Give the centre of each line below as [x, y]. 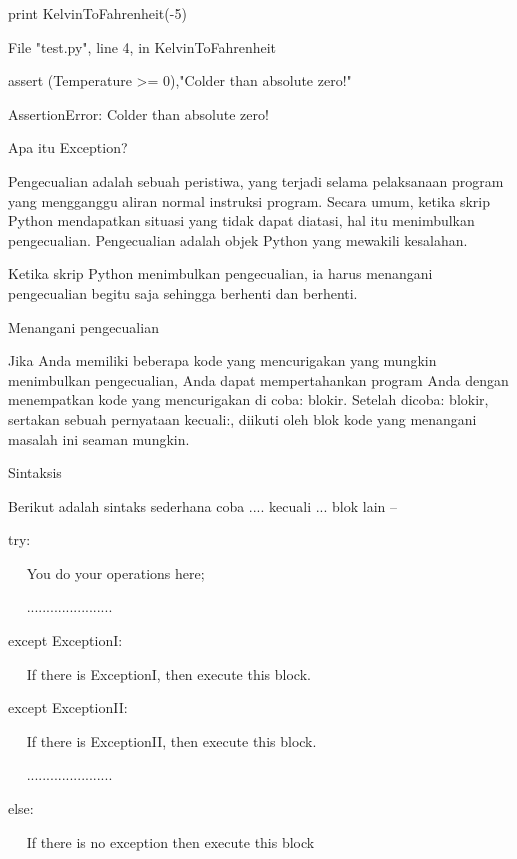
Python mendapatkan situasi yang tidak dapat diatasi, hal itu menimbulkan [241, 220]
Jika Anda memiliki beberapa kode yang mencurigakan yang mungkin [222, 360]
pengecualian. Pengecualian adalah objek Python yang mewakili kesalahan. [238, 239]
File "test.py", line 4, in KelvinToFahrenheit [142, 46]
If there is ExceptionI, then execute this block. [168, 673]
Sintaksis [35, 472]
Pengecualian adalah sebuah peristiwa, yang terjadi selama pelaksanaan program [256, 180]
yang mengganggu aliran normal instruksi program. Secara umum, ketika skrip [249, 200]
